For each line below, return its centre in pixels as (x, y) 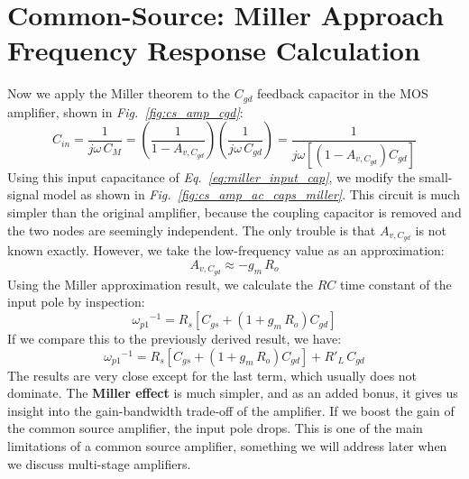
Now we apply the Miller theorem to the (119, 93)
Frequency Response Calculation (214, 50)
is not (431, 230)
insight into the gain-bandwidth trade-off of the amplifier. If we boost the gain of (231, 410)
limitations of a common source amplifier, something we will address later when (227, 446)
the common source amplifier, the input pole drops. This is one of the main (215, 428)
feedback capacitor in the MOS (342, 93)
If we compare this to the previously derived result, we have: (175, 339)
